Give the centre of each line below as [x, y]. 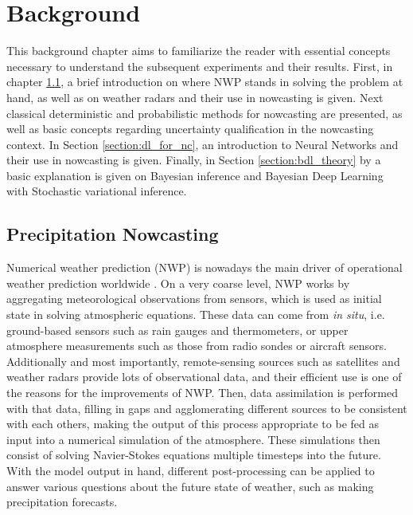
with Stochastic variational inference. [97, 191]
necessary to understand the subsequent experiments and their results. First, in [200, 66]
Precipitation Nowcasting [113, 234]
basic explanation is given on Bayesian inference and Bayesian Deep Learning [195, 175]
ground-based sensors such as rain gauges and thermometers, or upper [177, 330]
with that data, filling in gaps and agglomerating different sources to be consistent [207, 408]
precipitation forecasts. [62, 502]
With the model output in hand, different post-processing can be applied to [191, 470]
